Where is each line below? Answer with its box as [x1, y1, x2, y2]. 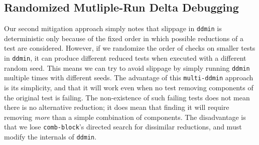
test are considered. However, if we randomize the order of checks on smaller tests [4, 43, 255, 53]
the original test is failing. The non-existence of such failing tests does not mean [4, 92, 250, 102]
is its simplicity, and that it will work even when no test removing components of [4, 82, 253, 93]
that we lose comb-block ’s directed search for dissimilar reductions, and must [4, 121, 242, 132]
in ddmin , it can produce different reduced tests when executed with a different [4, 53, 246, 63]
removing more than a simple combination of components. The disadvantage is [4, 111, 246, 122]
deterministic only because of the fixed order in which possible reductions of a [4, 33, 243, 43]
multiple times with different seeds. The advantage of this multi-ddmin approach [4, 72, 253, 83]
